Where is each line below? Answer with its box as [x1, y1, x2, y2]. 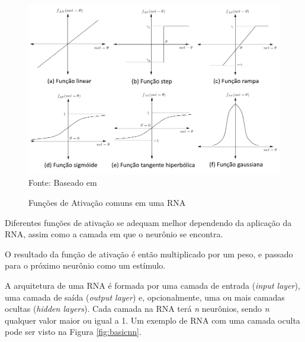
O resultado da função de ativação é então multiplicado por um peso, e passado [5, 247, 293, 260]
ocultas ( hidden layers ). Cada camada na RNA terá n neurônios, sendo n [5, 302, 269, 315]
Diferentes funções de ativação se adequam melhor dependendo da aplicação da [5, 216, 292, 228]
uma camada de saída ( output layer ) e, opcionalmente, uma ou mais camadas [5, 291, 285, 303]
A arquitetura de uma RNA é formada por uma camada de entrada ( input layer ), [5, 279, 300, 291]
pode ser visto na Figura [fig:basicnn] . [5, 325, 142, 338]
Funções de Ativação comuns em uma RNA [28, 196, 186, 208]
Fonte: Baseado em [28, 176, 97, 189]
